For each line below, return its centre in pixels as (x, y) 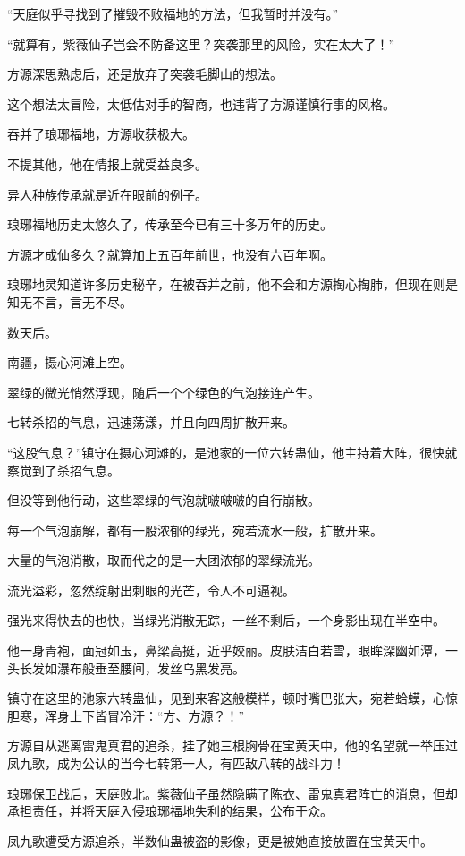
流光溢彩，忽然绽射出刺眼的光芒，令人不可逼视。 (151, 590)
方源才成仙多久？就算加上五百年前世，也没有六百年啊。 (170, 254)
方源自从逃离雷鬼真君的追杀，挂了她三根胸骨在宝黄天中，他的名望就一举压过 (232, 745)
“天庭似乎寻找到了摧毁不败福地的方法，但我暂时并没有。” (173, 13)
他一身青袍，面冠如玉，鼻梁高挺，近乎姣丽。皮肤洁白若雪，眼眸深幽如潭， (226, 651)
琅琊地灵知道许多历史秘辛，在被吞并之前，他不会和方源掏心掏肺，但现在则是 (232, 284)
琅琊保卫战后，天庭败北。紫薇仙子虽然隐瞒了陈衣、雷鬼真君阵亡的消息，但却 (232, 793)
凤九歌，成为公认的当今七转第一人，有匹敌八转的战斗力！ (176, 763)
